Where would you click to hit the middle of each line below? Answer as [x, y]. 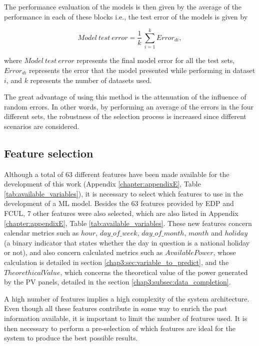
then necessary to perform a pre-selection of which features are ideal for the [120, 328]
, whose [224, 252]
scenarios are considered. [42, 126]
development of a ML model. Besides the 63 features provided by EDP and [119, 203]
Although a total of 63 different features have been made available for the [117, 174]
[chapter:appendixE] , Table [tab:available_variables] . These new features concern [128, 223]
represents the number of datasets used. [91, 80]
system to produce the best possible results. [71, 338]
